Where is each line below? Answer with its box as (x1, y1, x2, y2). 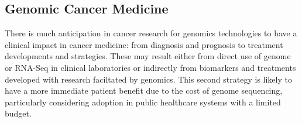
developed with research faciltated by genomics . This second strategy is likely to (5, 73, 292, 85)
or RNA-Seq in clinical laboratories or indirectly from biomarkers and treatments (5, 61, 296, 73)
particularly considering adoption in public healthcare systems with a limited (5, 95, 281, 108)
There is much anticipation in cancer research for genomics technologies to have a (5, 27, 297, 39)
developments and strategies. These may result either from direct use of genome (5, 50, 291, 62)
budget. (5, 107, 32, 119)
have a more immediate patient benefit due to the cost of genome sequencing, (5, 84, 283, 97)
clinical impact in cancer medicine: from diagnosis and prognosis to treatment (5, 38, 283, 50)
